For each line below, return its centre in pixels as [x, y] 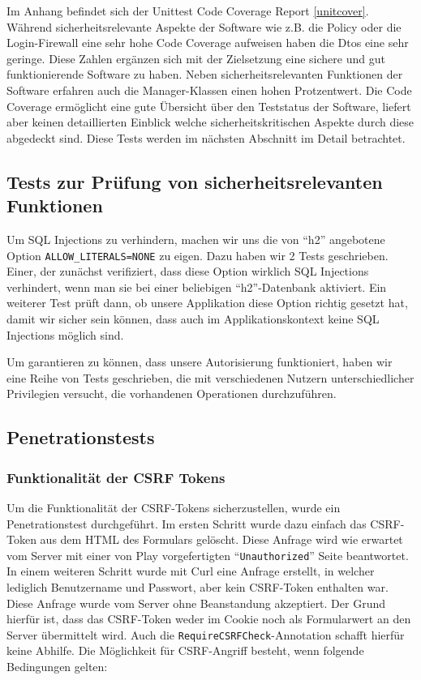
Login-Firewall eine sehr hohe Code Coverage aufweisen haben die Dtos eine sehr [208, 43]
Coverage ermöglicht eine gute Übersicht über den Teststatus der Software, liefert [209, 106]
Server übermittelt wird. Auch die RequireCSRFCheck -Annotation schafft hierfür [206, 634]
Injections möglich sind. [65, 334]
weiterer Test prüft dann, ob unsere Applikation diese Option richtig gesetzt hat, [207, 303]
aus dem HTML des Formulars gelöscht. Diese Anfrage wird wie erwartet [221, 539]
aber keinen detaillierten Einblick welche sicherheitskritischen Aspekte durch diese [210, 122]
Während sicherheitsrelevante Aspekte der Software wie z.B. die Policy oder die [204, 26]
